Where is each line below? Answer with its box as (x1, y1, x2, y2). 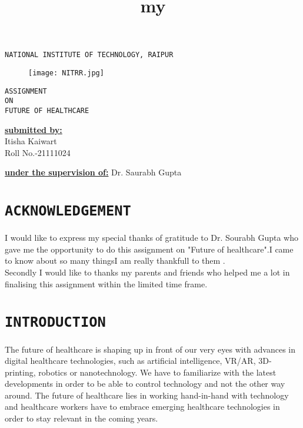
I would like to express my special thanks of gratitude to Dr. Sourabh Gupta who (5, 231, 298, 244)
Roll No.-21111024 (5, 146, 71, 158)
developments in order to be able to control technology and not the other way (5, 377, 285, 390)
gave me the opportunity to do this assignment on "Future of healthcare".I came (5, 243, 294, 255)
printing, (5, 366, 36, 378)
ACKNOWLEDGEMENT (5, 203, 131, 220)
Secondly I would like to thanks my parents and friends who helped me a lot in (5, 266, 290, 278)
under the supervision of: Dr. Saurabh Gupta (5, 166, 182, 178)
